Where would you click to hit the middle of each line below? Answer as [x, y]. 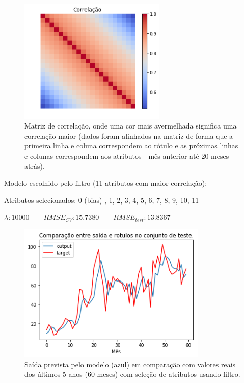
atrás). [35, 165]
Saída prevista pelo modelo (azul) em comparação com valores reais [130, 364]
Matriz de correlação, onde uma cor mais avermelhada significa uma [131, 126]
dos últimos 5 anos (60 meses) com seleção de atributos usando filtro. [132, 374]
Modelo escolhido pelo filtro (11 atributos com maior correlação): [106, 183]
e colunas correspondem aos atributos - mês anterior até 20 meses [127, 155]
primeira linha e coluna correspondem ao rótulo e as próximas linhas [131, 146]
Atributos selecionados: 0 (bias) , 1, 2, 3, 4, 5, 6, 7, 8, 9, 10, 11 [102, 200]
